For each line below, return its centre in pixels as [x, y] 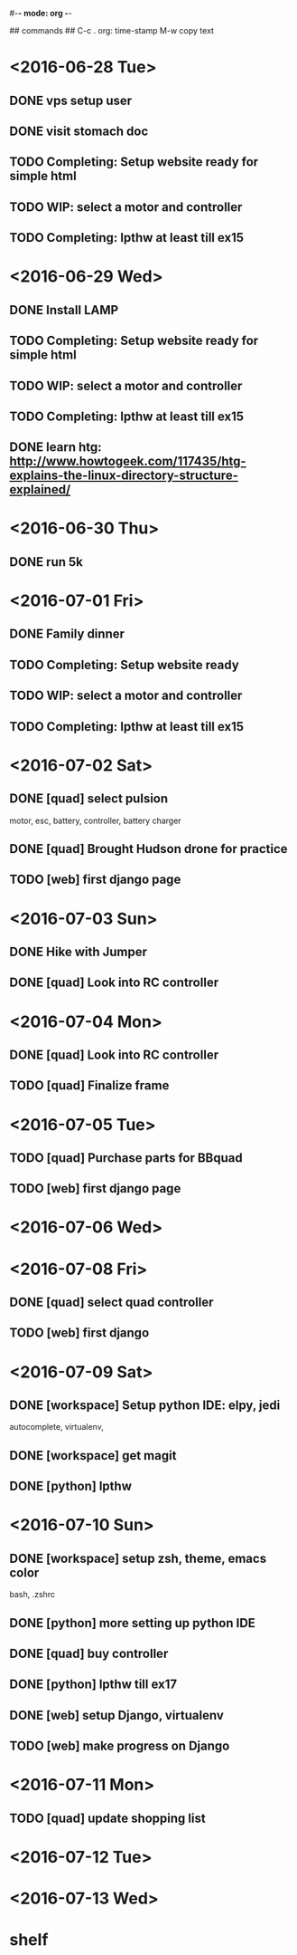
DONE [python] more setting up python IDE [132, 1623]
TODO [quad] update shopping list [107, 1818]
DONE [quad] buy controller [89, 1654]
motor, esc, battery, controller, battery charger [96, 820]
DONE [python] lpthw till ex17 [93, 1685]
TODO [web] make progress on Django [120, 1746]
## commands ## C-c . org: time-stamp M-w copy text [112, 30]
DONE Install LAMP [64, 310]
